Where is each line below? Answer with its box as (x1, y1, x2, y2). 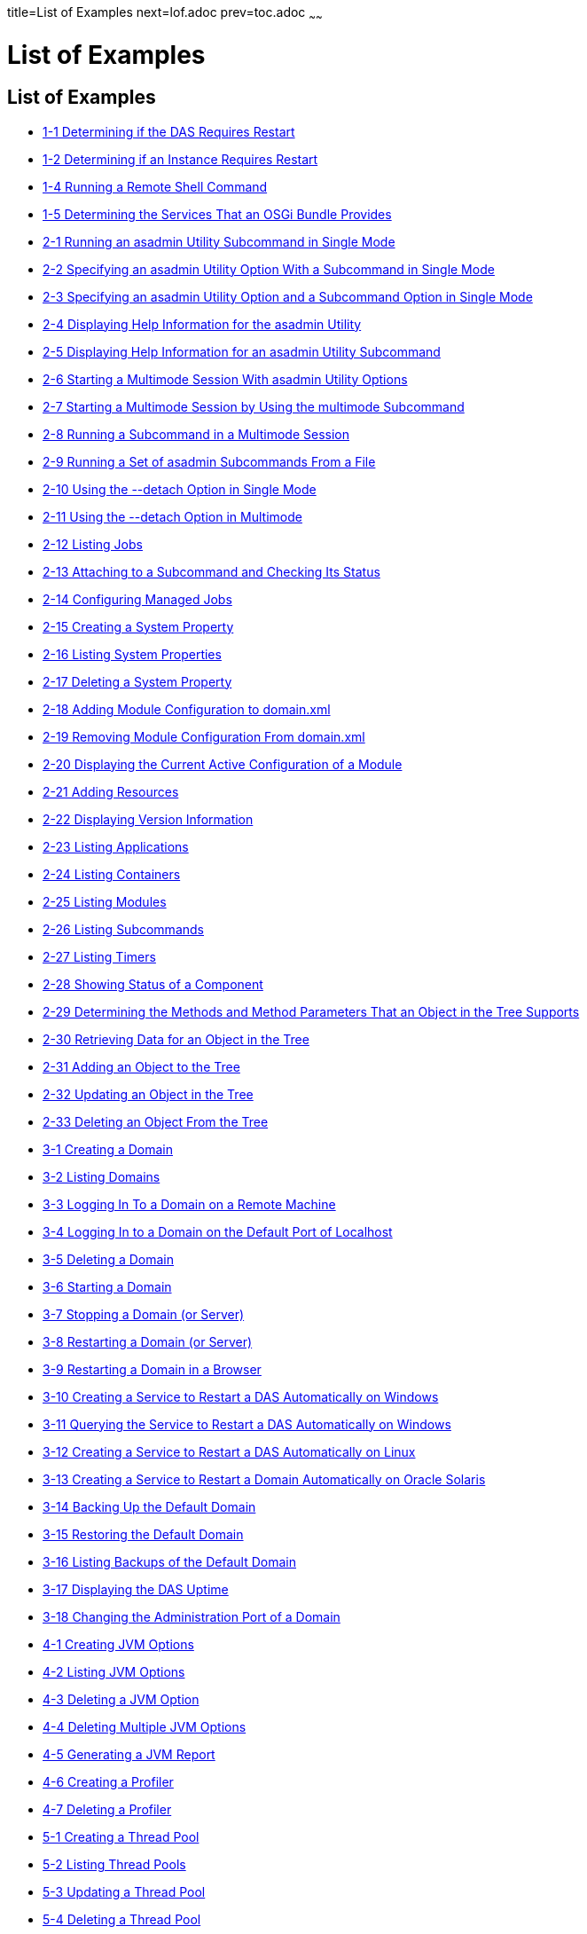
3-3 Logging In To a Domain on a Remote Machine (43, 1196, 336, 1212)
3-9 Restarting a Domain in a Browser (43, 1361, 262, 1377)
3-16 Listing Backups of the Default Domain (43, 1553, 296, 1569)
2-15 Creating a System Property (43, 618, 234, 634)
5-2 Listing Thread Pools (43, 1856, 186, 1872)
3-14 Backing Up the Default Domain (43, 1498, 256, 1514)
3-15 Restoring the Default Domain (43, 1526, 244, 1542)
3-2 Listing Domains (43, 1168, 160, 1184)
